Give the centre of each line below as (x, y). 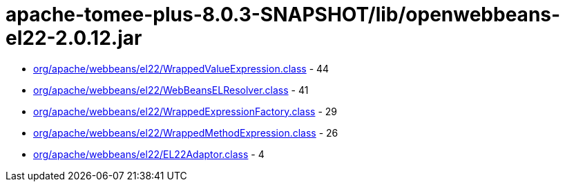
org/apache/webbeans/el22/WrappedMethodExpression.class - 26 (186, 132)
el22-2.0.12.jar (74, 38)
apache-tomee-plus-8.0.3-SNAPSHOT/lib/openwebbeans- (283, 14)
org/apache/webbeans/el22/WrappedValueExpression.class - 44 (181, 68)
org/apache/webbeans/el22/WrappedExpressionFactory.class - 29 (185, 111)
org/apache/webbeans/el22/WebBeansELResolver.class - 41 (171, 90)
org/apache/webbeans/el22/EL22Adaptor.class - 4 (149, 154)
